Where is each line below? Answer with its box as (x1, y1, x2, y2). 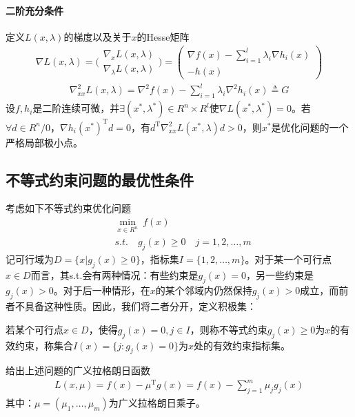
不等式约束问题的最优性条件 (6, 168, 194, 190)
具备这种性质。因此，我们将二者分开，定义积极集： (24, 299, 256, 313)
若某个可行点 (6, 322, 63, 336)
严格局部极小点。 (6, 135, 83, 149)
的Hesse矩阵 (136, 29, 190, 43)
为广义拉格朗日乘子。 (108, 396, 205, 410)
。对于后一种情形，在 (53, 283, 150, 298)
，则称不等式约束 (190, 322, 267, 336)
